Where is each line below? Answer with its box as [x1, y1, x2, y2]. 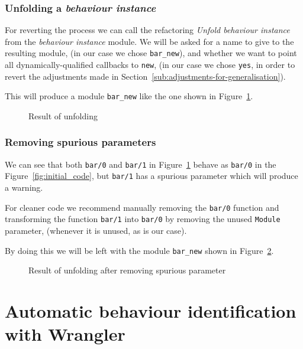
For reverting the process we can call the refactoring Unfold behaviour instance [5, 24, 290, 36]
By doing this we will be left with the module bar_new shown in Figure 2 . [5, 244, 274, 256]
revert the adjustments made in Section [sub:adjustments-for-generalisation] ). [5, 70, 286, 82]
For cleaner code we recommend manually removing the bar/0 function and [5, 201, 279, 213]
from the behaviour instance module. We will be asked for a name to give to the [5, 35, 294, 47]
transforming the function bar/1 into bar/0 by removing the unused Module [5, 213, 281, 225]
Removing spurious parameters [5, 135, 156, 149]
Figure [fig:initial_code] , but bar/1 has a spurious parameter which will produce [5, 169, 298, 182]
